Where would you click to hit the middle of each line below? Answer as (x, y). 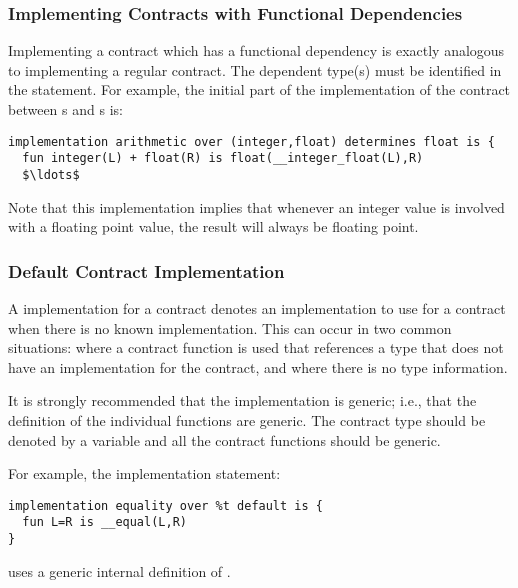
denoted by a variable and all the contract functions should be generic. (224, 439)
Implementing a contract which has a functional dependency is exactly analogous (256, 50)
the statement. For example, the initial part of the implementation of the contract (259, 89)
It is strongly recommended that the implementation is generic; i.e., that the (242, 400)
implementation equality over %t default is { (165, 505)
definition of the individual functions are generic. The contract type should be (247, 419)
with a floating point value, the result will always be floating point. (213, 226)
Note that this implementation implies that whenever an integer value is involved (256, 206)
